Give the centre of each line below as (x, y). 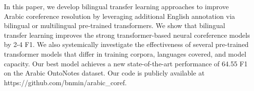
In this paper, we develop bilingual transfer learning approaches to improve (116, 6)
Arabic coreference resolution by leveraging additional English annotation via (120, 16)
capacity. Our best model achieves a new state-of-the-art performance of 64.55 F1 (126, 63)
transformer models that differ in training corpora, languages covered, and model (125, 53)
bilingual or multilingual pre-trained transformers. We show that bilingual (115, 25)
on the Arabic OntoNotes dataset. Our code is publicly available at (104, 73)
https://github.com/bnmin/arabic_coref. (65, 82)
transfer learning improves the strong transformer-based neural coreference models (127, 35)
